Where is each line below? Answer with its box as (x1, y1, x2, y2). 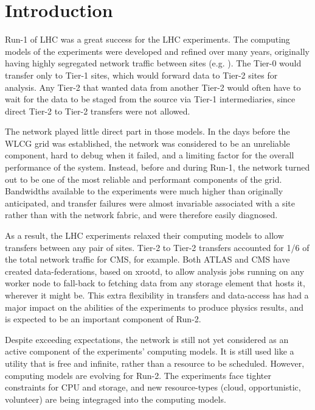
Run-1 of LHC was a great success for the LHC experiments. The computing (5, 33, 290, 46)
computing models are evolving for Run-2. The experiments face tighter (5, 369, 271, 381)
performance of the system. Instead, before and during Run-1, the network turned (5, 161, 310, 174)
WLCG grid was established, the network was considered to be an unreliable (5, 136, 290, 149)
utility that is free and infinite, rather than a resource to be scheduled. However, (5, 356, 305, 369)
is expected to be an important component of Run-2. (5, 313, 201, 325)
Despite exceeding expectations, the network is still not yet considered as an (5, 333, 289, 345)
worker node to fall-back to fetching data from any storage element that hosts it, (5, 277, 305, 289)
